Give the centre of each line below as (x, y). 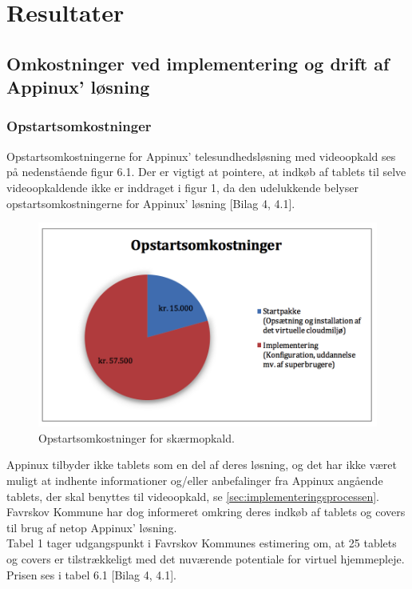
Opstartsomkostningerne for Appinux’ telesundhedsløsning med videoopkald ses (201, 156)
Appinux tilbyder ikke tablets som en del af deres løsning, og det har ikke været (202, 465)
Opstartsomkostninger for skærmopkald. (137, 437)
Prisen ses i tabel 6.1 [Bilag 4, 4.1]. (91, 574)
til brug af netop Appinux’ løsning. (92, 527)
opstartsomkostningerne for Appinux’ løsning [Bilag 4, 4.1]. (151, 203)
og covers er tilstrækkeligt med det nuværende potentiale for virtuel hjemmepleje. (206, 559)
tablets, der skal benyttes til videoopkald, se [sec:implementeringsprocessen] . (193, 496)
